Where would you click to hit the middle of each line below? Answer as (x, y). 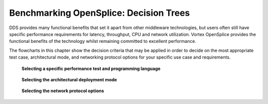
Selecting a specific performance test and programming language (91, 69)
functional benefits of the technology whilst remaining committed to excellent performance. (103, 41)
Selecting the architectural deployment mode (69, 79)
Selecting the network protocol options (63, 91)
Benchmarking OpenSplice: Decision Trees (100, 13)
